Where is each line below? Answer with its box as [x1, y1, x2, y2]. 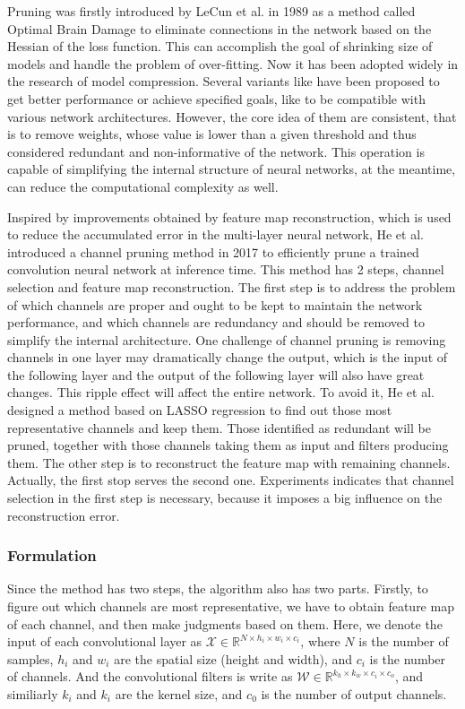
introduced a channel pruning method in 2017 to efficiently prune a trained [7, 242, 419, 261]
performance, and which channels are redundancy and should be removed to [7, 313, 425, 332]
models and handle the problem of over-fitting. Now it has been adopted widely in [7, 54, 459, 73]
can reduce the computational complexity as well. [7, 177, 279, 195]
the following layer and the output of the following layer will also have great [7, 365, 425, 384]
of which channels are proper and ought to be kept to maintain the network [7, 295, 423, 314]
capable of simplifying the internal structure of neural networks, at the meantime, [7, 160, 456, 178]
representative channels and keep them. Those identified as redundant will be [7, 418, 431, 437]
